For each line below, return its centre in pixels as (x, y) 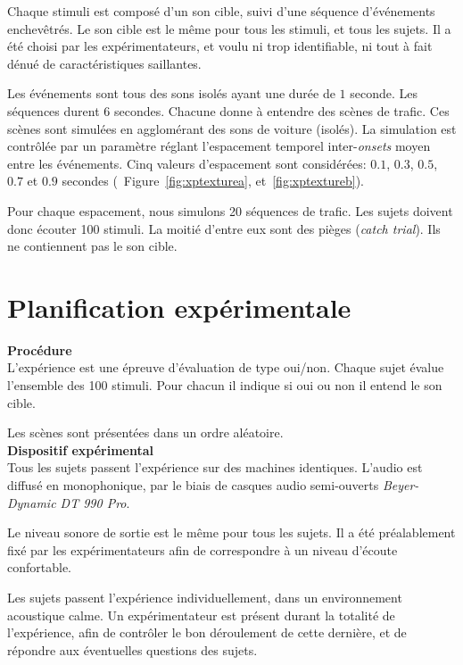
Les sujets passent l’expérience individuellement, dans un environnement (205, 597)
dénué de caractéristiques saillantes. (104, 63)
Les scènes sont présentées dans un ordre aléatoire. (145, 432)
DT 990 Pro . (95, 502)
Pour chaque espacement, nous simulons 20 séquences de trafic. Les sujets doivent (230, 210)
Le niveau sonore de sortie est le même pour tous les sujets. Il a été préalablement (231, 532)
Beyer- (401, 485)
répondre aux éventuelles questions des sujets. (132, 649)
